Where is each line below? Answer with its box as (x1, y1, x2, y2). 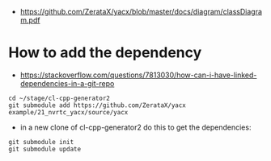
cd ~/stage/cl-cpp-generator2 (8, 94, 111, 102)
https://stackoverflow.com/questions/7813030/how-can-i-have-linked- (19, 70, 257, 80)
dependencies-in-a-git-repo (19, 78, 115, 88)
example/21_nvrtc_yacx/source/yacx (8, 108, 129, 116)
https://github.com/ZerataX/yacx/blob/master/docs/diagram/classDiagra (19, 7, 263, 16)
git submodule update (8, 145, 82, 153)
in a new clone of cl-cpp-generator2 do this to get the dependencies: (19, 122, 252, 132)
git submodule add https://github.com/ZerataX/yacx (8, 101, 186, 109)
